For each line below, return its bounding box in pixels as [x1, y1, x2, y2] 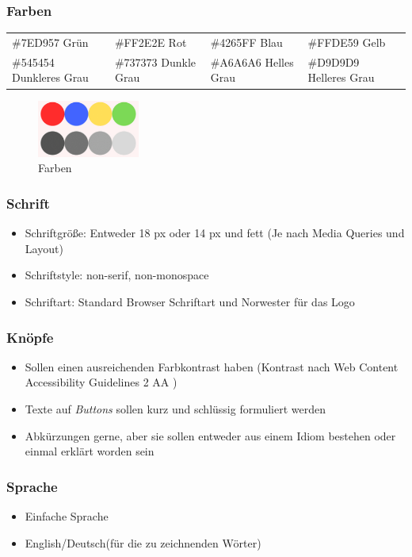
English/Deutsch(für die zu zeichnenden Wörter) [25, 534, 261, 551]
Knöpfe [6, 327, 54, 347]
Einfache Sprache [25, 508, 109, 524]
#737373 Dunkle [114, 53, 196, 70]
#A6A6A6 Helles [210, 53, 294, 70]
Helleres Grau [307, 69, 375, 86]
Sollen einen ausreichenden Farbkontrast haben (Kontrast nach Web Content [25, 358, 399, 375]
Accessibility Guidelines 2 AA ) [25, 374, 177, 390]
